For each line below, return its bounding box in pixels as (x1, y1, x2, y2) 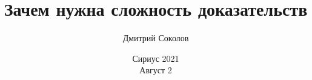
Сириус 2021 (132, 52, 179, 64)
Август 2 (139, 64, 172, 76)
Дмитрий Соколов (122, 32, 189, 44)
